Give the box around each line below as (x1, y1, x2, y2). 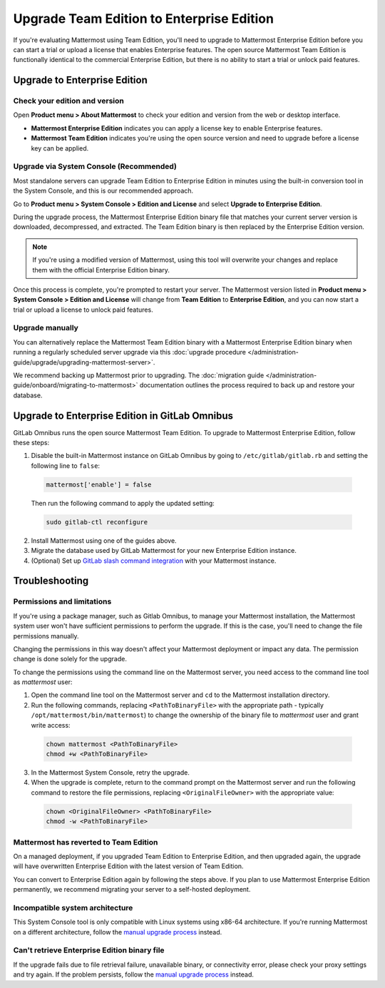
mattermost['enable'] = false (46, 480, 152, 489)
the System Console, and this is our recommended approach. (13, 186, 194, 195)
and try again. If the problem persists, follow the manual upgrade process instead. (13, 970, 255, 979)
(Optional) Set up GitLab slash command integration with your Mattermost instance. (31, 556, 277, 565)
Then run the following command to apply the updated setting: (31, 499, 215, 507)
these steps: (13, 439, 50, 447)
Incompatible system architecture (13, 902, 133, 912)
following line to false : (31, 461, 100, 470)
